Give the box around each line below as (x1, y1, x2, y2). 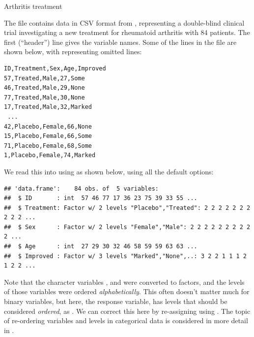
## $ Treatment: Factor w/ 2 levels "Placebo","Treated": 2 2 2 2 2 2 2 (4, 204, 251, 211)
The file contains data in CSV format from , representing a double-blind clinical (4, 17, 245, 28)
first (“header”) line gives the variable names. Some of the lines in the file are (4, 36, 237, 47)
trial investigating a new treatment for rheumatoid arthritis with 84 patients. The (4, 27, 250, 37)
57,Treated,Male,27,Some (4, 74, 85, 82)
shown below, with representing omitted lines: (4, 46, 142, 57)
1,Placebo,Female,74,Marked (4, 152, 96, 159)
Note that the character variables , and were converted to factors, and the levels (4, 276, 245, 287)
